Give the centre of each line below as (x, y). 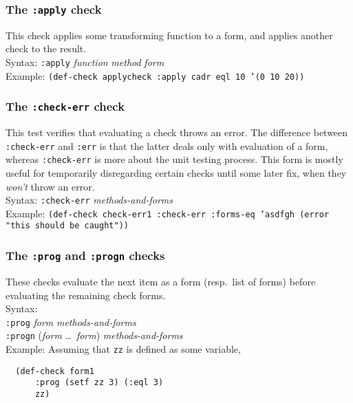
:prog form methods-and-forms (71, 322)
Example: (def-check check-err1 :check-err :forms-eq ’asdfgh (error (168, 213)
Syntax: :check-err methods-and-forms (89, 200)
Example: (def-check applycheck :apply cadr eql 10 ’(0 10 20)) (155, 75)
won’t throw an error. (50, 186)
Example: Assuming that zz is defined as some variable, (123, 349)
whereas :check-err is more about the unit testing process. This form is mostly (174, 159)
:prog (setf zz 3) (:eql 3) (99, 383)
